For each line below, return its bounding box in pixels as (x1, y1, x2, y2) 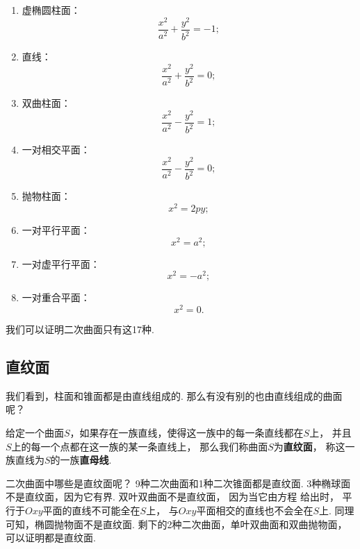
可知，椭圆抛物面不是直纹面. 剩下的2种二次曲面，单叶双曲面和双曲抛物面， (6, 516, 347, 531)
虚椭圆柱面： (22, 3, 81, 17)
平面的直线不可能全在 (42, 502, 140, 517)
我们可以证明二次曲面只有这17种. (6, 322, 154, 336)
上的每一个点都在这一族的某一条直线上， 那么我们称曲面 (11, 439, 268, 453)
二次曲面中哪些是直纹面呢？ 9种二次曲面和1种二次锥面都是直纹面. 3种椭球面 (6, 475, 351, 490)
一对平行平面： (22, 222, 90, 237)
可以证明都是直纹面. (6, 530, 96, 545)
